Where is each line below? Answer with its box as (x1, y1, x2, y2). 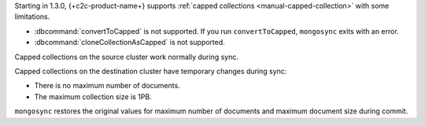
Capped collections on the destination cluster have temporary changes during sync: (14, 66, 287, 76)
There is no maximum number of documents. (34, 81, 180, 91)
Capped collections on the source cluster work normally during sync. (14, 52, 239, 61)
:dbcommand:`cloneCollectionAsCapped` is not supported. (34, 38, 226, 47)
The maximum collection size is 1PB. (34, 91, 153, 102)
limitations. (14, 12, 50, 21)
